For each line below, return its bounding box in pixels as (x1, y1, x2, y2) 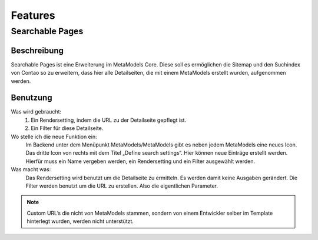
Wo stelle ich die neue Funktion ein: (11, 133, 97, 140)
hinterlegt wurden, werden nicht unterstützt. (26, 218, 134, 225)
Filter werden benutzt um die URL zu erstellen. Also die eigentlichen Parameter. (25, 182, 218, 189)
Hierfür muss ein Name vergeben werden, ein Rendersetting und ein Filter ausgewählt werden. (25, 158, 256, 165)
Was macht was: (11, 166, 51, 173)
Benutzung (11, 93, 52, 103)
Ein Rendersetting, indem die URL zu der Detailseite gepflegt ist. (31, 116, 187, 124)
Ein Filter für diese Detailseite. (31, 125, 104, 132)
